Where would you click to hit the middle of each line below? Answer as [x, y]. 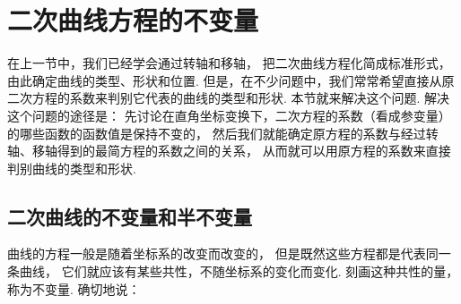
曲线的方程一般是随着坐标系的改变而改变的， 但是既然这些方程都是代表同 [223, 253]
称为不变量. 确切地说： [74, 288]
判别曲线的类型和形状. [72, 168]
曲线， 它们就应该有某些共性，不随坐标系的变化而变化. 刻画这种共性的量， [239, 271]
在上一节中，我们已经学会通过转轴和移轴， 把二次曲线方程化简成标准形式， [229, 63]
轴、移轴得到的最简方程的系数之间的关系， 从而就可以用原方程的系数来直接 [229, 151]
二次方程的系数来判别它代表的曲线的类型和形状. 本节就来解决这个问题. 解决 [229, 98]
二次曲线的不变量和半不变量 [130, 216]
